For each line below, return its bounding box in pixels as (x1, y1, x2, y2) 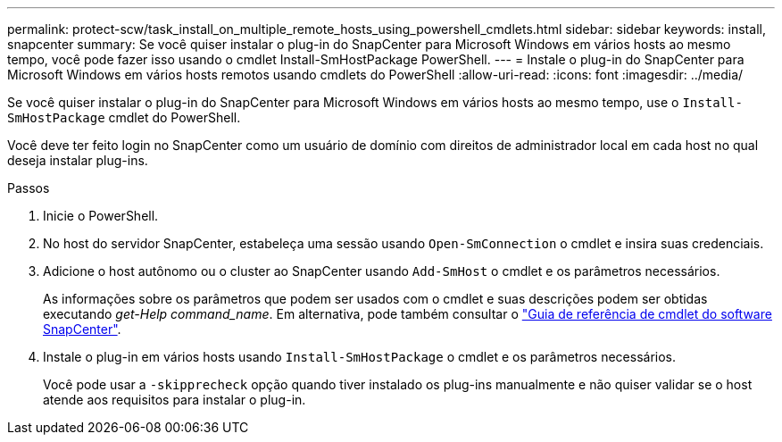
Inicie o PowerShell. (43, 208, 159, 223)
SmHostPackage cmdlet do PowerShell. (7, 110, 241, 125)
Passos (7, 180, 50, 196)
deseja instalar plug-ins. (7, 153, 148, 168)
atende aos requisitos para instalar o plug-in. (43, 392, 306, 407)
